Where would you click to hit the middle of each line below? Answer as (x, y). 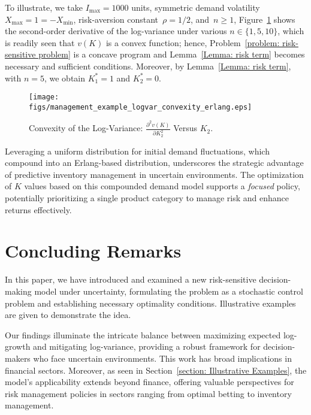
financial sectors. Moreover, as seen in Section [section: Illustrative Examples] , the (156, 370)
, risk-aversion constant (116, 19)
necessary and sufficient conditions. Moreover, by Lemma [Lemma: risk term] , (148, 66)
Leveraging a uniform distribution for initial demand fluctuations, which (137, 151)
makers (18, 358)
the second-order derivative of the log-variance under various (116, 31)
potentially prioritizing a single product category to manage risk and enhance (147, 198)
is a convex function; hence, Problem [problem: (193, 42)
